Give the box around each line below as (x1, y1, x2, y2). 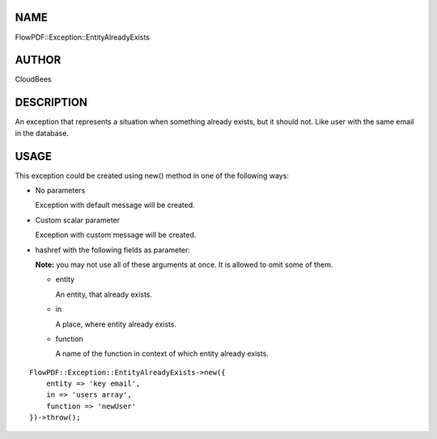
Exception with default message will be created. (35, 201, 196, 210)
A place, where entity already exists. (55, 319, 177, 329)
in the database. (15, 128, 69, 137)
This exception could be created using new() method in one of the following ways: (15, 171, 289, 180)
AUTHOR (15, 53, 62, 67)
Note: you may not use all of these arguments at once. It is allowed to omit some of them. (35, 260, 333, 269)
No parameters (35, 186, 86, 196)
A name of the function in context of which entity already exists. (55, 348, 269, 359)
